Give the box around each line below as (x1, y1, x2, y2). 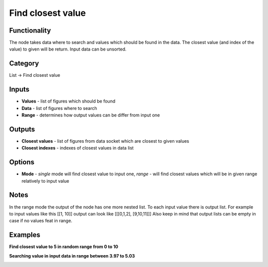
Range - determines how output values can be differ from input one (21, 112, 160, 118)
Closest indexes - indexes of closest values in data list (21, 145, 134, 151)
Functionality (9, 26, 51, 35)
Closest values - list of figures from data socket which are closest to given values (21, 138, 190, 144)
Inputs (9, 85, 30, 94)
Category (9, 59, 39, 68)
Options (9, 158, 35, 166)
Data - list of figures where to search (21, 105, 97, 111)
